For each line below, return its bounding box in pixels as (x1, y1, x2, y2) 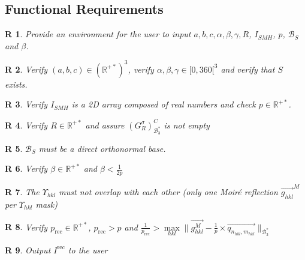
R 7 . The (5, 185, 40, 198)
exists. (5, 77, 28, 90)
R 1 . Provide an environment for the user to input (5, 28, 191, 40)
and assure (85, 118, 125, 131)
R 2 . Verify (5, 62, 48, 75)
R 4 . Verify (5, 118, 48, 131)
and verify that (221, 62, 275, 75)
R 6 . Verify (5, 162, 48, 175)
